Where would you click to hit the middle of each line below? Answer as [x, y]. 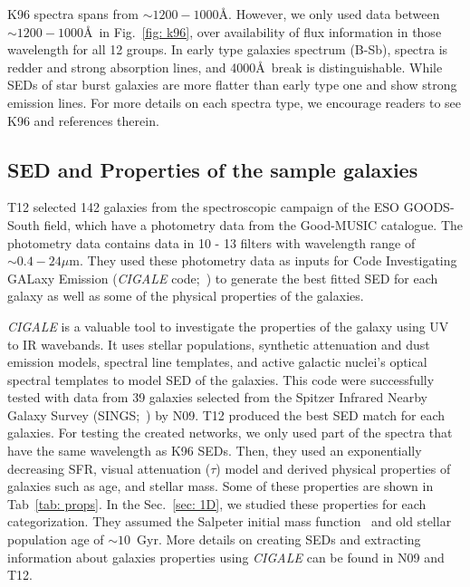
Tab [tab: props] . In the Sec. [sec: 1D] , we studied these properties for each [217, 503]
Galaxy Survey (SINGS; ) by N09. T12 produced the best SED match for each [226, 414]
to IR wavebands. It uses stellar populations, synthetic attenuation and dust [219, 344]
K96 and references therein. [83, 120]
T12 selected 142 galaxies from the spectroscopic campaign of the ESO [203, 207]
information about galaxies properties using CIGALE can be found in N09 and [226, 557]
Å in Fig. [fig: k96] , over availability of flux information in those [262, 31]
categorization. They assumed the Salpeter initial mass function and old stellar [230, 521]
